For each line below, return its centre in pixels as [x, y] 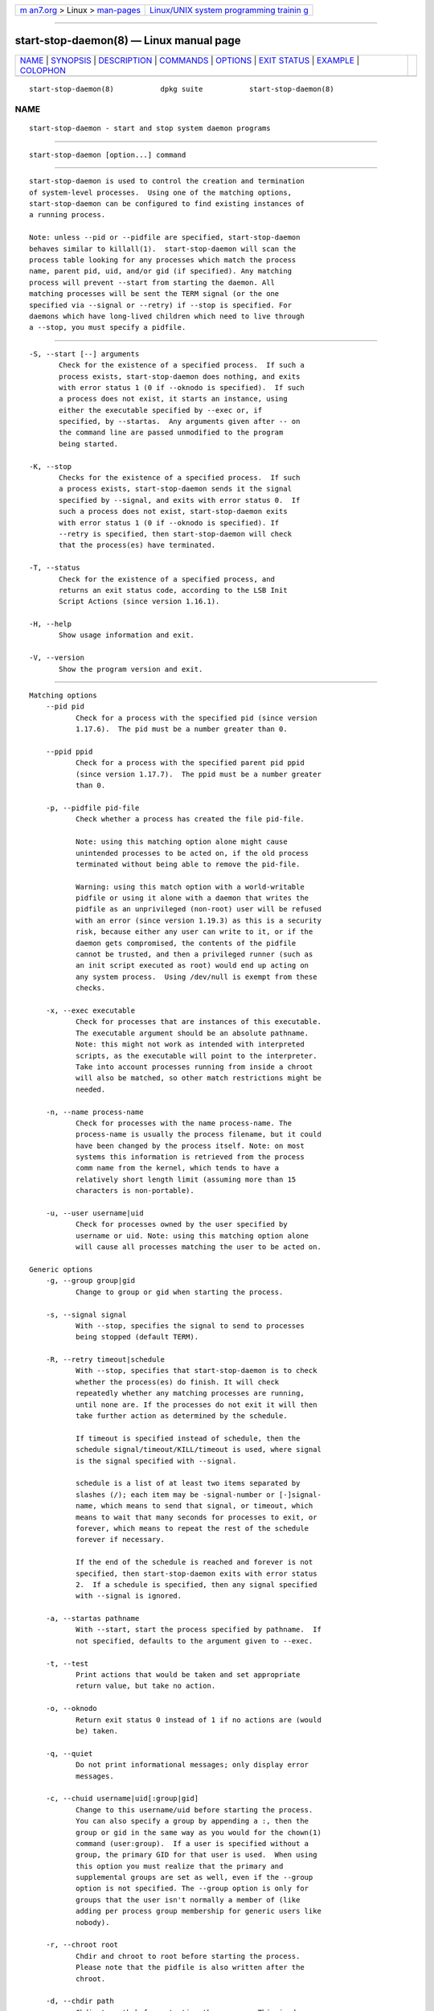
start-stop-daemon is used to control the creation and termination [167, 181]
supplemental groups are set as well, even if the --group [194, 1877]
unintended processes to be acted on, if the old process [192, 853]
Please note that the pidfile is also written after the [190, 1968]
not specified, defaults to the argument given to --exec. [194, 1641]
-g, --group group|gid [90, 1281]
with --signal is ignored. [129, 1596]
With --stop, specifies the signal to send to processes [190, 1326]
